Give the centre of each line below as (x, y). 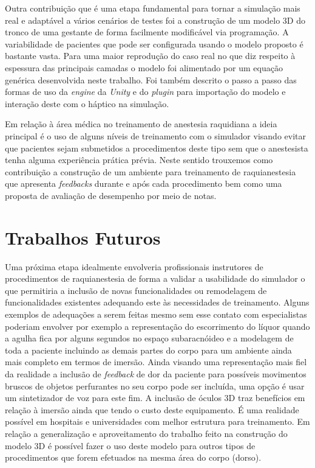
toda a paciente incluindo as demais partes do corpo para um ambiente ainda (148, 350)
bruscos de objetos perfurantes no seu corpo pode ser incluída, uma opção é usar (155, 386)
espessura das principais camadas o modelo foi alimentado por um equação (144, 67)
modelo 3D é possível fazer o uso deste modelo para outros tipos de (130, 445)
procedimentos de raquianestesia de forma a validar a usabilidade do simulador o (155, 278)
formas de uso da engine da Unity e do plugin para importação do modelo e (145, 92)
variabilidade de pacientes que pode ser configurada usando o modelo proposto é (154, 44)
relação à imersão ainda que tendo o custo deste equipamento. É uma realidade (152, 409)
